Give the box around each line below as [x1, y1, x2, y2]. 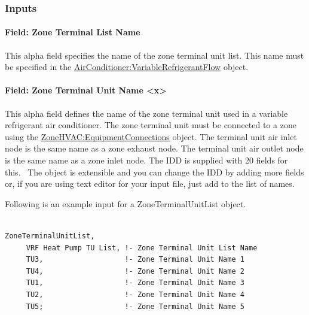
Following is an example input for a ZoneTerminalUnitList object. [5, 197, 246, 210]
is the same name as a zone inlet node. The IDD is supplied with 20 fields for [5, 154, 288, 166]
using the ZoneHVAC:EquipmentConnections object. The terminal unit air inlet [5, 130, 297, 143]
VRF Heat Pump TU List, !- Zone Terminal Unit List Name [26, 243, 258, 252]
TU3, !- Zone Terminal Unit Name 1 [26, 255, 244, 264]
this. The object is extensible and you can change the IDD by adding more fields [5, 165, 304, 178]
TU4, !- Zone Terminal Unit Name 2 [26, 266, 244, 275]
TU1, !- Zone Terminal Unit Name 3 [26, 278, 244, 287]
